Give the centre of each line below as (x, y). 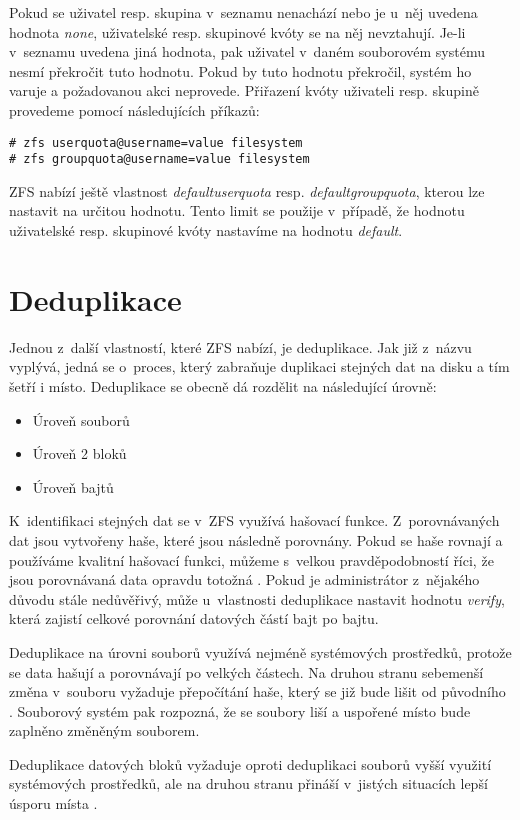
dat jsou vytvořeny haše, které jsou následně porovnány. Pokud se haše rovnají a (256, 539)
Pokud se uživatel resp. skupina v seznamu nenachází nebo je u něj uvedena (243, 12)
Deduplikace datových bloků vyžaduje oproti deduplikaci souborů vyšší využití (250, 763)
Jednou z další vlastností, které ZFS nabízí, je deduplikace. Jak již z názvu (240, 346)
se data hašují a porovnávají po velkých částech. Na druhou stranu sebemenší (246, 671)
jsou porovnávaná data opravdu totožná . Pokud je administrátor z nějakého (244, 579)
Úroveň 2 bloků (79, 453)
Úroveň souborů (81, 419)
